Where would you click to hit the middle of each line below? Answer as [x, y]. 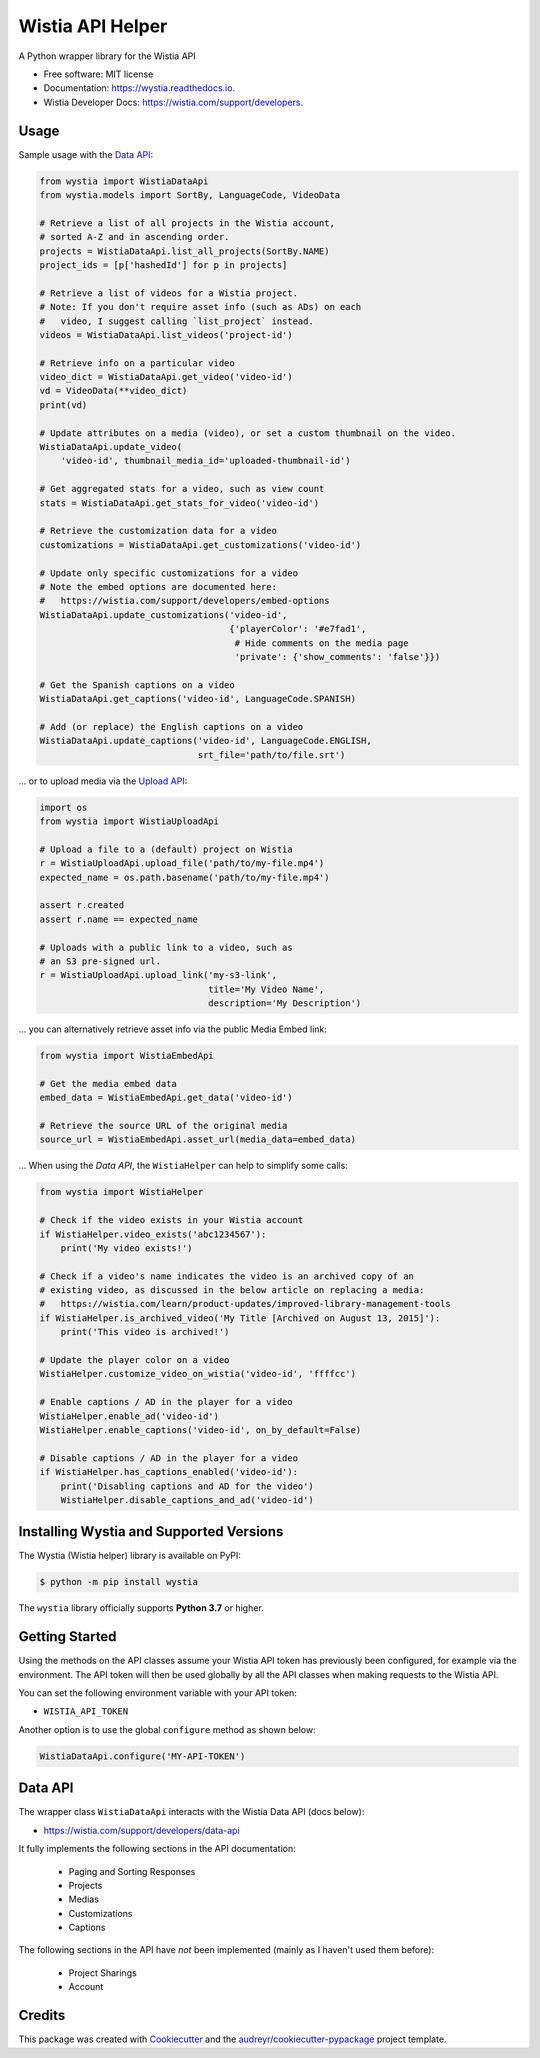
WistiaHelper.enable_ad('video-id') [129, 1416]
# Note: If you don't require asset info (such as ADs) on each [200, 307]
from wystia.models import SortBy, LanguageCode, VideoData [190, 195]
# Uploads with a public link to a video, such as [166, 947]
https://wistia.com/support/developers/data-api [141, 1830]
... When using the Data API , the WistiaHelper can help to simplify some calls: [183, 1166]
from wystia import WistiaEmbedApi [126, 1056]
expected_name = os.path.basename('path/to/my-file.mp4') [184, 877]
